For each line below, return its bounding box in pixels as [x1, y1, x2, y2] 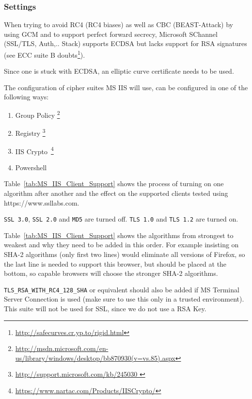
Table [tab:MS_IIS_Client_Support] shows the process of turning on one [4, 178, 224, 189]
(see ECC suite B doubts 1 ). [4, 48, 85, 60]
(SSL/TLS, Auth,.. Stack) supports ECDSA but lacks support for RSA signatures [4, 38, 247, 48]
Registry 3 [15, 127, 46, 138]
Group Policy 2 [15, 109, 60, 120]
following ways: [4, 92, 49, 102]
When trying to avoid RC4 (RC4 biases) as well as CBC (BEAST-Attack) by [4, 19, 233, 30]
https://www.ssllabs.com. [4, 197, 79, 207]
